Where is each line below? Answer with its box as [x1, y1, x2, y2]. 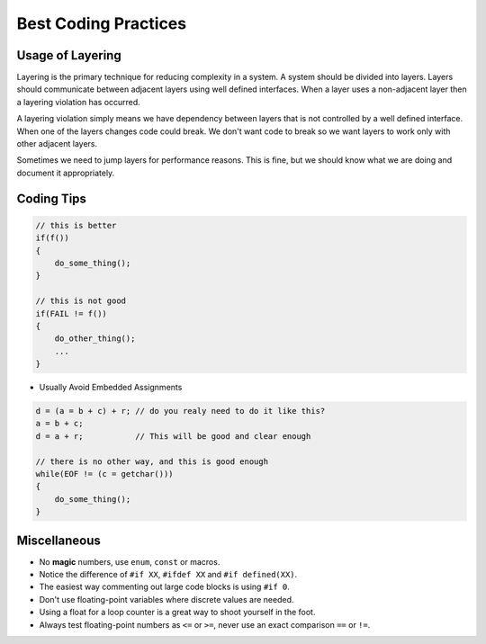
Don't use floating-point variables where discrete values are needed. [39, 594, 294, 604]
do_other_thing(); [54, 334, 136, 344]
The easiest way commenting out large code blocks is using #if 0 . [39, 581, 290, 593]
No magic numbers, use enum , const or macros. [39, 556, 220, 567]
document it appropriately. [16, 167, 115, 178]
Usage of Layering [16, 48, 121, 63]
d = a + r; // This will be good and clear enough [35, 431, 311, 441]
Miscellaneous [16, 532, 101, 548]
